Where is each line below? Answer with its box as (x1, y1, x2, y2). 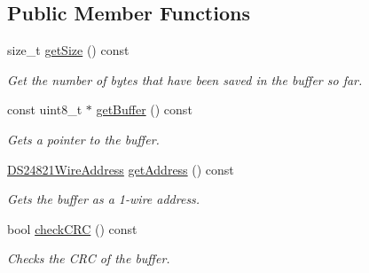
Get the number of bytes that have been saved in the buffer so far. (7, 70, 363, 89)
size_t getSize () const (7, 41, 130, 59)
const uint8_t (7, 100, 82, 119)
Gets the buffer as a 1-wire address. (7, 190, 200, 208)
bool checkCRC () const (7, 219, 137, 238)
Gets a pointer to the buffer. (7, 129, 160, 148)
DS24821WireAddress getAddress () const (7, 160, 234, 178)
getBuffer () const (96, 100, 192, 119)
